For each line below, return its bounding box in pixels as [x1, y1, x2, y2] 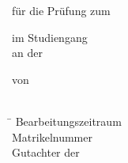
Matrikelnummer [12, 128, 92, 145]
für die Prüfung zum [12, 2, 111, 18]
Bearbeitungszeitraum [15, 112, 122, 129]
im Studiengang [12, 28, 88, 45]
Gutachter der [12, 144, 80, 161]
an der [12, 44, 43, 61]
